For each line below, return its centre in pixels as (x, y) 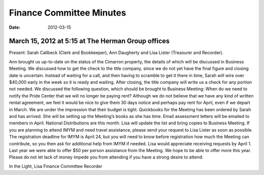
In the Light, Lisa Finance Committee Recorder (56, 166)
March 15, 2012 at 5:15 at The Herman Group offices (89, 41)
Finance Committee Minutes (68, 13)
